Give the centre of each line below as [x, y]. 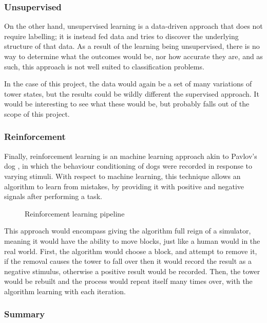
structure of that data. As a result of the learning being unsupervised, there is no [132, 46]
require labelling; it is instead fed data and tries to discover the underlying [121, 36]
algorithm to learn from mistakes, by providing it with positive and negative [124, 186]
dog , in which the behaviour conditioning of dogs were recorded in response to [128, 166]
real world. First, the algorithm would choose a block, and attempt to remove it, [131, 251]
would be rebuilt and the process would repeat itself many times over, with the [128, 281]
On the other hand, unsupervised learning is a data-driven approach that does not [133, 26]
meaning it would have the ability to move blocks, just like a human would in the [132, 240]
